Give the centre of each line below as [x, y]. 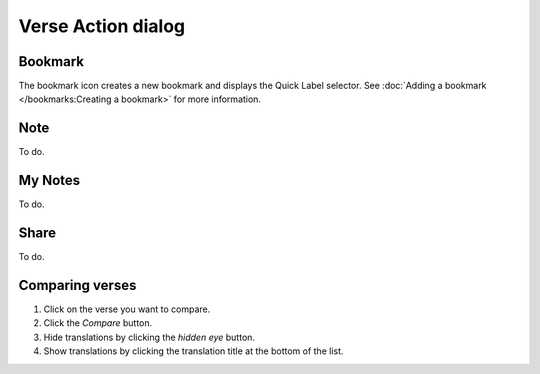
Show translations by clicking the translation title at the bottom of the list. [193, 351]
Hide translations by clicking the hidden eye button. [149, 337]
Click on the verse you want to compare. [127, 309]
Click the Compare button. [98, 323]
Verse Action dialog [102, 26]
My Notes [49, 180]
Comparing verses [77, 285]
